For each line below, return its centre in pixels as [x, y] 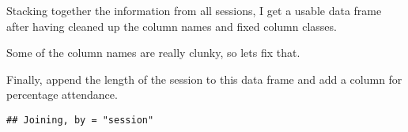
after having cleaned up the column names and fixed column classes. [172, 26]
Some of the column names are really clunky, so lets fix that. [153, 53]
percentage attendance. [62, 94]
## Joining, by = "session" [80, 120]
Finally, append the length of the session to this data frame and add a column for [204, 79]
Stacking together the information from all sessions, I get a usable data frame [194, 10]
